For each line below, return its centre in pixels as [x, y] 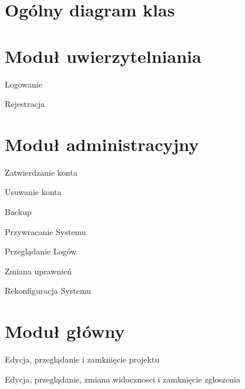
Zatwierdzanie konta [41, 172]
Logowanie [24, 84]
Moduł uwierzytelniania [103, 56]
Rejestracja [25, 104]
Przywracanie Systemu [46, 231]
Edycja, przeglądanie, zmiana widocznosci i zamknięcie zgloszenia [122, 379]
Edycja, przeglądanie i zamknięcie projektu [82, 359]
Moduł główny [65, 331]
